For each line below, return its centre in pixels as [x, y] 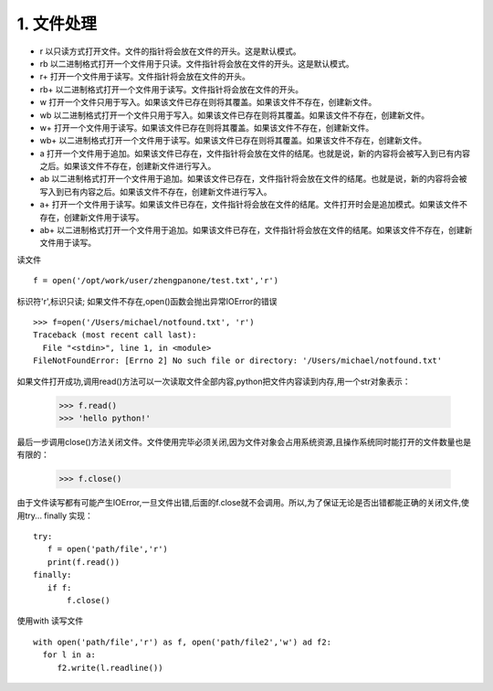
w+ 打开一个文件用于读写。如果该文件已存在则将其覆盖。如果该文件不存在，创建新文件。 [207, 127]
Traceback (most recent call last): [115, 335]
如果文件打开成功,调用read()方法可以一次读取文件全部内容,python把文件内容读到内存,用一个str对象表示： [214, 381]
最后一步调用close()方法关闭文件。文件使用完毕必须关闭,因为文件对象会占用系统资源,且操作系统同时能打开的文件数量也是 [244, 441]
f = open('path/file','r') [108, 549]
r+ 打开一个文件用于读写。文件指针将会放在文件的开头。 [145, 77]
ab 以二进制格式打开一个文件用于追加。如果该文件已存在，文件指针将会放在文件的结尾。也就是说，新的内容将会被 [253, 179]
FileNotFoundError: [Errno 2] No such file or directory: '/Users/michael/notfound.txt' [238, 361]
